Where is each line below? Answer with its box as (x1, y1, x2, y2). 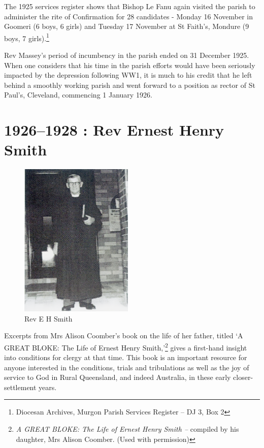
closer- (233, 372, 253, 382)
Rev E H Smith (24, 313, 73, 324)
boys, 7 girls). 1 (4, 31, 49, 43)
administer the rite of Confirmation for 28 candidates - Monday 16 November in (4, 11, 253, 21)
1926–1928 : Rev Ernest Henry (4, 119, 224, 140)
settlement (4, 381, 37, 392)
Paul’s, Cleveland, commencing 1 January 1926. (4, 89, 152, 100)
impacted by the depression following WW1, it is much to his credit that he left (4, 70, 252, 80)
